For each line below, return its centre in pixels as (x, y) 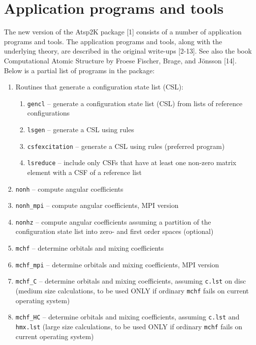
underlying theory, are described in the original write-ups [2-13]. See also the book (128, 51)
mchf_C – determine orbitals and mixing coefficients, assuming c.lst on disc (131, 281)
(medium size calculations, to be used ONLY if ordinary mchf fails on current (132, 291)
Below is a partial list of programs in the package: (79, 70)
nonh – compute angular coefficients (69, 188)
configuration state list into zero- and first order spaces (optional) (114, 231)
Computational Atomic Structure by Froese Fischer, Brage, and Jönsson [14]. (120, 60)
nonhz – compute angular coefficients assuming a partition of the (113, 221)
